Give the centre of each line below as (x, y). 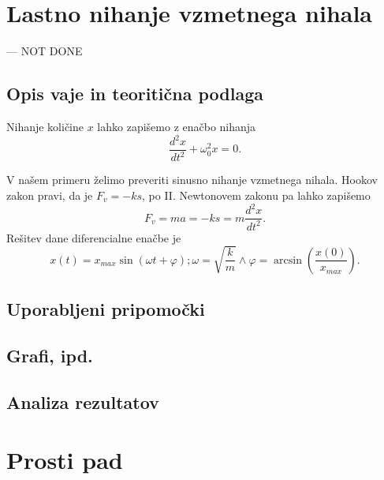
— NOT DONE (45, 51)
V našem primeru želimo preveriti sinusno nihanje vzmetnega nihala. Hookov (192, 180)
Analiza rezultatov (83, 401)
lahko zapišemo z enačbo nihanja (177, 126)
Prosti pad (65, 460)
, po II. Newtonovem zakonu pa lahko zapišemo (256, 195)
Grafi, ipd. (50, 355)
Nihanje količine (45, 126)
